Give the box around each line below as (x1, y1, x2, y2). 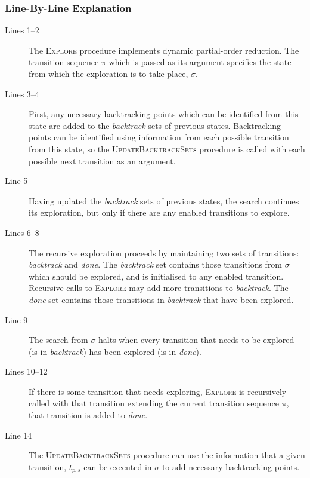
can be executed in (83, 460, 152, 473)
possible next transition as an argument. (29, 154, 176, 167)
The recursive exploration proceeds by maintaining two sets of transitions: (29, 246, 299, 259)
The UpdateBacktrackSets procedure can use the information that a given (29, 449, 305, 461)
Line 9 (5, 313, 28, 326)
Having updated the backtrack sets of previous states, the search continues (29, 194, 299, 207)
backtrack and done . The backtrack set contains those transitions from (29, 258, 283, 271)
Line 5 (5, 174, 28, 187)
